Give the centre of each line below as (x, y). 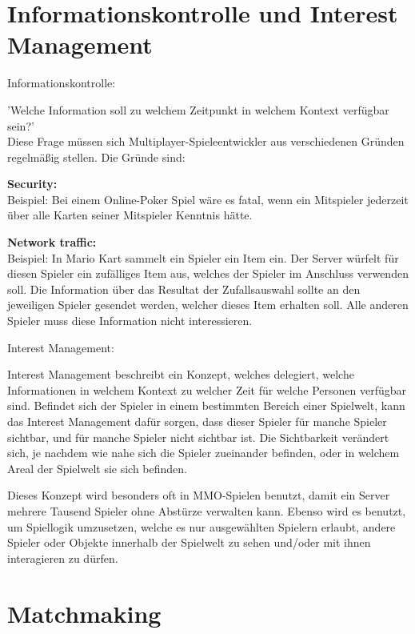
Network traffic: (52, 242)
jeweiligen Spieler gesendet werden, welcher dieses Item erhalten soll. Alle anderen (208, 305)
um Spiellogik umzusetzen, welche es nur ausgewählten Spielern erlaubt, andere (202, 526)
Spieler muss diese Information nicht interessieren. (130, 321)
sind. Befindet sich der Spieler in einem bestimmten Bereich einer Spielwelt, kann (206, 405)
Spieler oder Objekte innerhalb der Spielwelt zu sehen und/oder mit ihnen (189, 542)
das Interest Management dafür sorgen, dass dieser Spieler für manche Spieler (197, 421)
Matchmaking (84, 613)
